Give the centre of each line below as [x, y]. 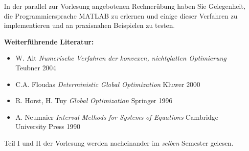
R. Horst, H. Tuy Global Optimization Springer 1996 [94, 100]
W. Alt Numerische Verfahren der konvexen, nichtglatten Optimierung [121, 58]
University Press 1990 [48, 126]
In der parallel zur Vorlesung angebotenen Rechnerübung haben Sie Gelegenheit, [125, 6]
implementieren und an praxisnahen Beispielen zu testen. [90, 25]
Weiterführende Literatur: [49, 41]
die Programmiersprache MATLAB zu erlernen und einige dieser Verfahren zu [121, 15]
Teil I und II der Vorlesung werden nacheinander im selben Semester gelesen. [119, 142]
